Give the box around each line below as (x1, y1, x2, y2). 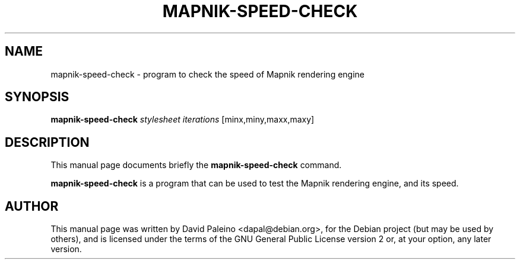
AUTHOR (5, 198, 59, 214)
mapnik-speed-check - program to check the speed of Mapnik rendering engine (50, 69, 364, 79)
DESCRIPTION (5, 134, 90, 150)
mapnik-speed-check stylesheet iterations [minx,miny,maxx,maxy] (50, 114, 315, 125)
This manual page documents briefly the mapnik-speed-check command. (50, 160, 342, 170)
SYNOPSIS (5, 89, 69, 105)
